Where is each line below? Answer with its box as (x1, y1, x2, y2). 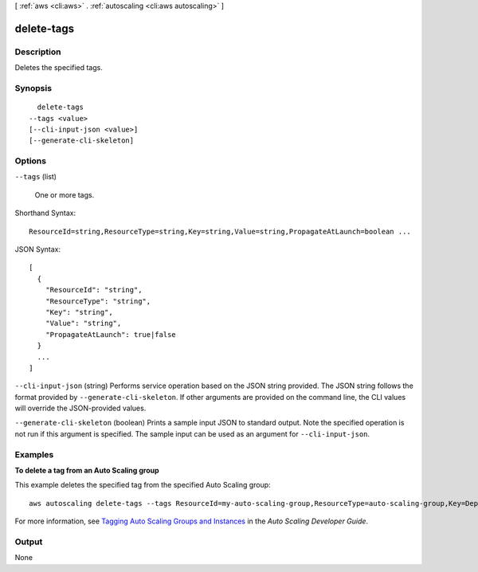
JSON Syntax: (14, 244, 61, 254)
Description (14, 46, 61, 57)
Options (14, 155, 47, 167)
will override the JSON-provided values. (14, 403, 147, 413)
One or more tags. (34, 190, 95, 199)
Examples (14, 449, 54, 460)
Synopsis (14, 82, 52, 93)
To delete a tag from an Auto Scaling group (14, 465, 159, 475)
